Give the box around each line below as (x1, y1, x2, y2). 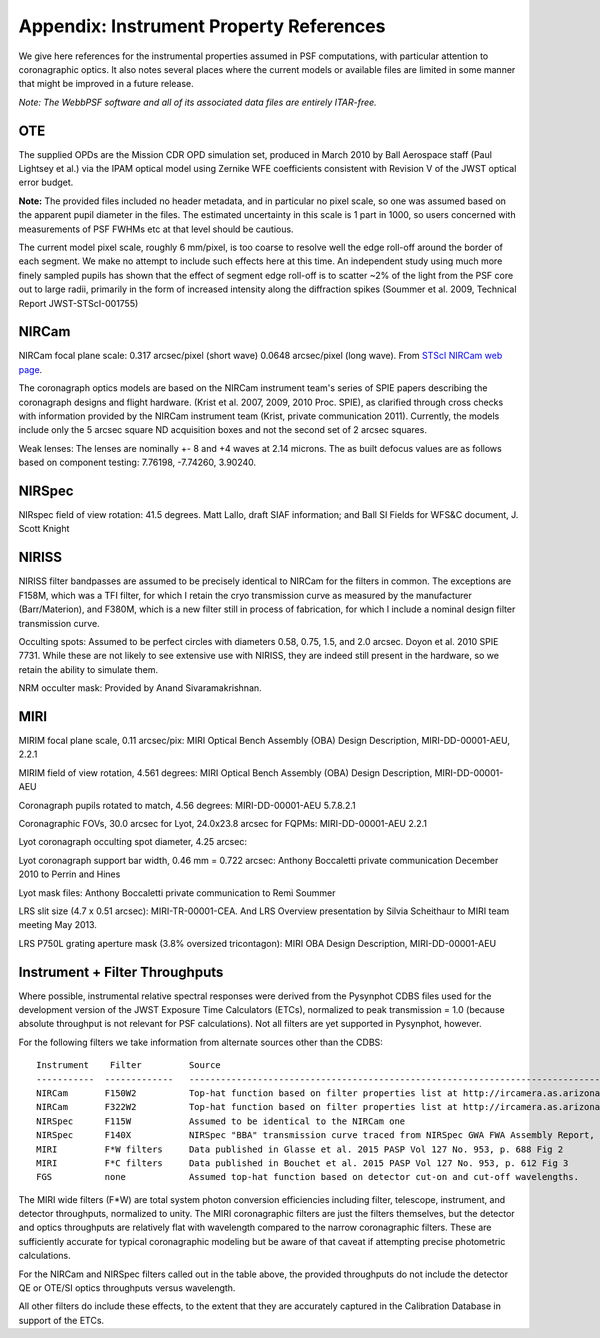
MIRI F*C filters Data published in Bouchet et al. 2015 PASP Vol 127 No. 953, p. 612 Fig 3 (36, 1157, 569, 1169)
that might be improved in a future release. (18, 78, 194, 90)
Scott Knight (18, 523, 70, 535)
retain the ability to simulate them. (18, 663, 159, 675)
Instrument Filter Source (36, 1060, 222, 1071)
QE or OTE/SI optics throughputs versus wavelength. (18, 1282, 236, 1294)
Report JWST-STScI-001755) (18, 297, 139, 309)
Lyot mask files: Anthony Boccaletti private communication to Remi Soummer (18, 886, 336, 899)
